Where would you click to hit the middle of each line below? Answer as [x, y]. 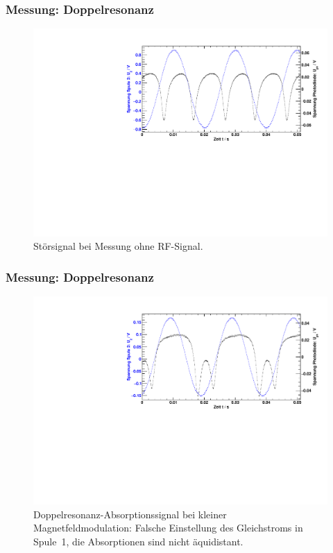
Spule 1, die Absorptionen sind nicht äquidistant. [138, 541]
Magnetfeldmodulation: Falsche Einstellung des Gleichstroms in [168, 528]
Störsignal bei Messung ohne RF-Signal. [118, 246]
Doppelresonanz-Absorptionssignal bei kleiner [130, 514]
